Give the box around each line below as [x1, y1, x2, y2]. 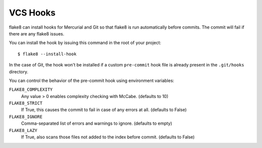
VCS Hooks [9, 7, 56, 18]
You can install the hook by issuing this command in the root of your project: [9, 40, 162, 46]
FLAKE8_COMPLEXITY [9, 87, 53, 92]
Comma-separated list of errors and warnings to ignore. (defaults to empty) [21, 120, 172, 126]
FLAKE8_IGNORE [9, 114, 43, 119]
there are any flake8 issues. [9, 31, 65, 36]
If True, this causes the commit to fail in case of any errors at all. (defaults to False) [21, 107, 187, 113]
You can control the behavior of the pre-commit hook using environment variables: [9, 78, 175, 83]
